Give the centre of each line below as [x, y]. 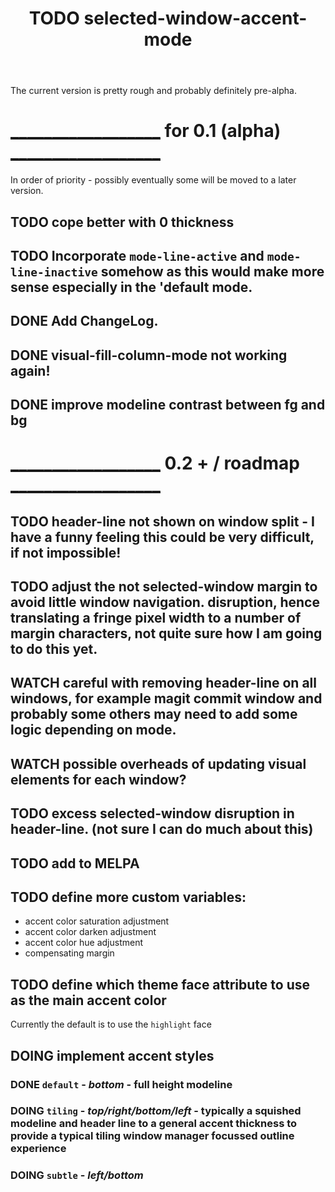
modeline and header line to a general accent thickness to [154, 1124]
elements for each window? [98, 779]
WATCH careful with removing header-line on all [163, 683]
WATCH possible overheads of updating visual [158, 763]
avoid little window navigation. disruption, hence [165, 602]
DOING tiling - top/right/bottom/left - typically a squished [156, 1111]
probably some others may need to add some [154, 714]
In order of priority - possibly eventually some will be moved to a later [153, 180]
